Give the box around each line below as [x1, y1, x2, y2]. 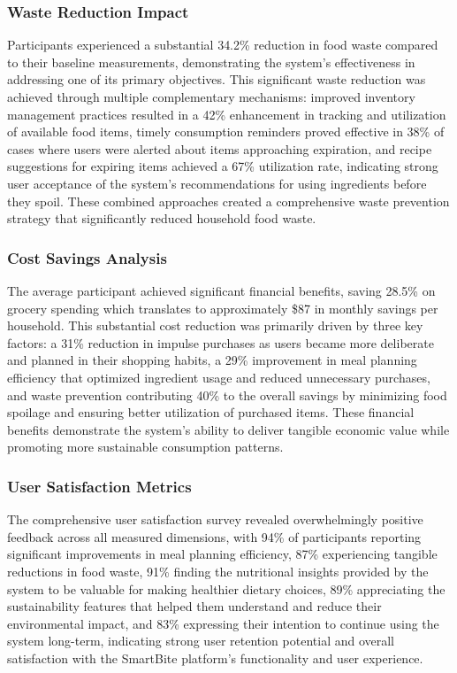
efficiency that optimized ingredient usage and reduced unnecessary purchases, [7, 367, 430, 386]
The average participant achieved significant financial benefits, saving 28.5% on [7, 281, 436, 299]
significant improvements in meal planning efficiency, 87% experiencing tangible [7, 545, 438, 563]
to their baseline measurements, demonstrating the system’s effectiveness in [7, 52, 415, 71]
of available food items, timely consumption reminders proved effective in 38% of [7, 122, 445, 141]
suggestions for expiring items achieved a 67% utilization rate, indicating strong [7, 157, 438, 175]
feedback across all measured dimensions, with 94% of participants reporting [7, 527, 422, 545]
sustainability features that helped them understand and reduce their [7, 597, 382, 615]
